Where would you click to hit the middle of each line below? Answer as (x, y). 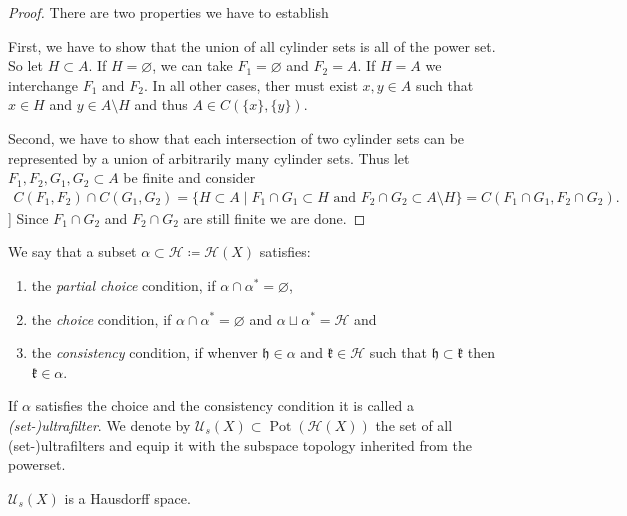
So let (25, 65)
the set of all (414, 424)
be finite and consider (189, 177)
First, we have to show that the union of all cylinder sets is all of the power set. (252, 45)
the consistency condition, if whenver (144, 352)
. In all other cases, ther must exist (251, 84)
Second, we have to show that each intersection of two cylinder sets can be (236, 137)
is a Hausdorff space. (127, 497)
